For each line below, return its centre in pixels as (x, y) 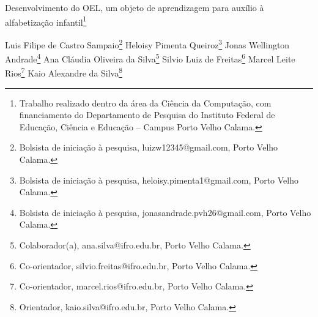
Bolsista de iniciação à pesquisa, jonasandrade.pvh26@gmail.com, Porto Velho (165, 212)
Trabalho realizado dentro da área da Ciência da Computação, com (145, 103)
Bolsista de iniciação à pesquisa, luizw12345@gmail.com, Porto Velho (149, 147)
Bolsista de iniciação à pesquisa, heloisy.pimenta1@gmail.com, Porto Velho (159, 180)
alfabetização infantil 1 (46, 21)
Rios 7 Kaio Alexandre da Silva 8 (64, 72)
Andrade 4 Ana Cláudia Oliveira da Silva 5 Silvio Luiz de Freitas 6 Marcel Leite (150, 58)
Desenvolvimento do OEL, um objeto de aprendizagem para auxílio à (135, 7)
